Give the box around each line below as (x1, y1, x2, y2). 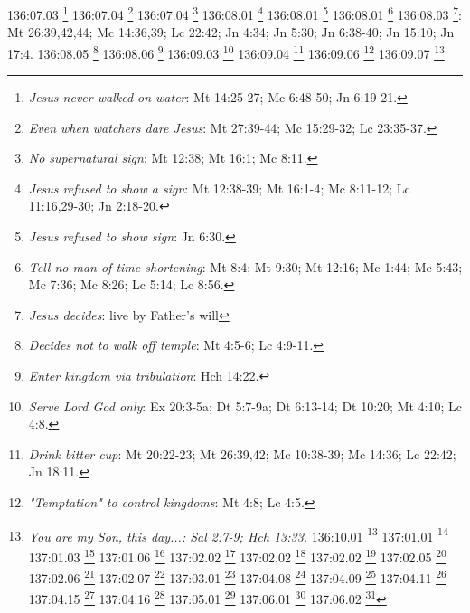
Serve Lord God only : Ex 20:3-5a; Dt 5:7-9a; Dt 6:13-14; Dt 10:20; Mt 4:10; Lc (28, 396, 463, 415)
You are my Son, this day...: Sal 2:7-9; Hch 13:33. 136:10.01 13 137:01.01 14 (28, 523, 448, 545)
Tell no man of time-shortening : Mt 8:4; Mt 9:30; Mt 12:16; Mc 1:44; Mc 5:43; (28, 257, 463, 276)
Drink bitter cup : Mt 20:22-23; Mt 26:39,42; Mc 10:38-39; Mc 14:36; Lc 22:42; (28, 444, 456, 463)
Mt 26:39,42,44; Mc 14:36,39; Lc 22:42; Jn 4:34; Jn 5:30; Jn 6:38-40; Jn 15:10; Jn (7, 23, 455, 42)
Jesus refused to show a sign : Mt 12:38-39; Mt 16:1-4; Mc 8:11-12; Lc (28, 178, 410, 197)
